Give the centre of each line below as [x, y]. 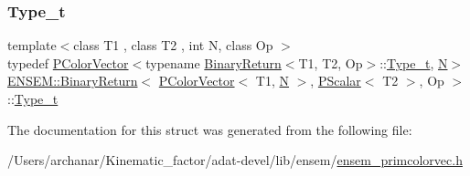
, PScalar [336, 81]
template [32, 45]
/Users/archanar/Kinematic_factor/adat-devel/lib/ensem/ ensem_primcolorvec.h [235, 160]
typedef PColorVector [68, 62]
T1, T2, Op [331, 62]
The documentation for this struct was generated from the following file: [210, 129]
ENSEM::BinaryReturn [73, 81]
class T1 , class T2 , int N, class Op [173, 45]
